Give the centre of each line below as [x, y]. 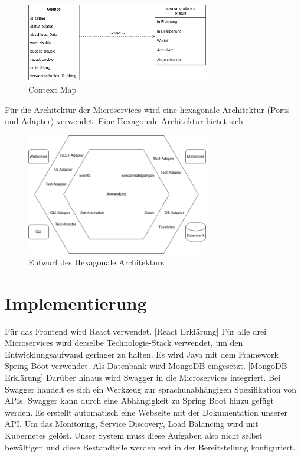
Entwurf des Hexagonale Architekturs [96, 262]
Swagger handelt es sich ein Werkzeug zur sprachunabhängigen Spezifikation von [150, 389]
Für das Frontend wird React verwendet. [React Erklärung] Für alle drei [136, 331]
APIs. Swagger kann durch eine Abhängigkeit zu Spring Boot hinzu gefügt [140, 401]
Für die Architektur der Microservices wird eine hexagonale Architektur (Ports [147, 109]
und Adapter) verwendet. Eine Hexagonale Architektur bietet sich [124, 121]
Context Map [53, 89]
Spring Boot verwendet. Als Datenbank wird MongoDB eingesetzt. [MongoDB [146, 366]
